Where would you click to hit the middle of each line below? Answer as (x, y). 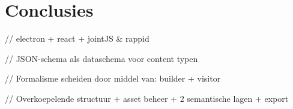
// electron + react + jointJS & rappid (77, 38)
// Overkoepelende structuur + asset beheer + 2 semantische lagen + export (147, 98)
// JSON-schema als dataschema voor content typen (101, 58)
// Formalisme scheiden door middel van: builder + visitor (113, 78)
